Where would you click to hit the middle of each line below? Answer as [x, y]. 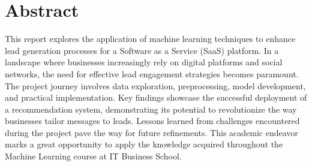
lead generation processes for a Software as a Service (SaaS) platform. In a [142, 50]
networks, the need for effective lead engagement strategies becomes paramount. [152, 73]
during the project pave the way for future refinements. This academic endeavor [151, 132]
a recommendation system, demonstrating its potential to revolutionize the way [151, 109]
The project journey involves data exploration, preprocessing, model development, [155, 85]
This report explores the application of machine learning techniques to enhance [150, 39]
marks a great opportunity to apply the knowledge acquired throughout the [144, 144]
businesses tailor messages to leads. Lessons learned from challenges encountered [152, 121]
